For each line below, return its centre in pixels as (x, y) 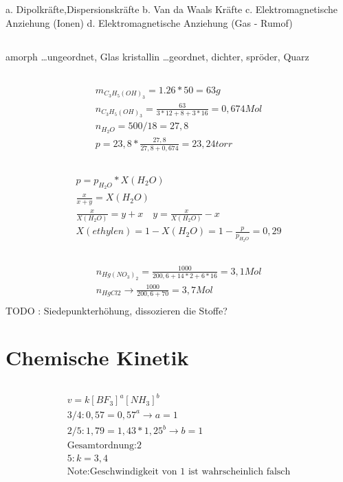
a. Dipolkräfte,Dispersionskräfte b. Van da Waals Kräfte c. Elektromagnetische (172, 9)
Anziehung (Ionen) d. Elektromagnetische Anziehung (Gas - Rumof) (149, 22)
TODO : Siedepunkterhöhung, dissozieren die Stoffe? (117, 310)
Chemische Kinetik (97, 357)
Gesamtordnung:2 (104, 445)
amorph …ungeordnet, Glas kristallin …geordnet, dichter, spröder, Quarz (157, 56)
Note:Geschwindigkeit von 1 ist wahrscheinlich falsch (179, 471)
